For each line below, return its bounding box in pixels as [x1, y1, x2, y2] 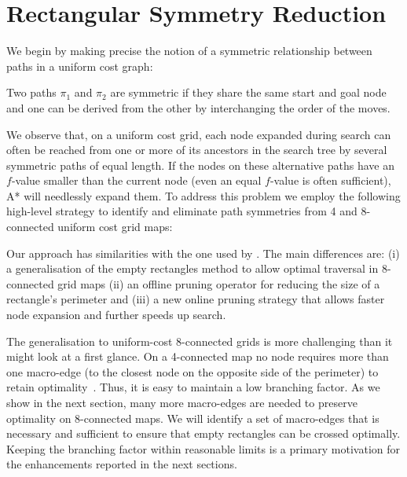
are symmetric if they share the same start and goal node [110, 84, 387, 101]
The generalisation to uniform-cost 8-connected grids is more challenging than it [6, 332, 393, 349]
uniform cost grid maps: [57, 218, 173, 235]
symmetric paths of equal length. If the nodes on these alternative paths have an [6, 156, 394, 173]
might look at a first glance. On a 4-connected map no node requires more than [6, 348, 389, 365]
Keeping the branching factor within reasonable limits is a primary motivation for [6, 440, 401, 457]
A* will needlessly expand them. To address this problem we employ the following [6, 187, 401, 204]
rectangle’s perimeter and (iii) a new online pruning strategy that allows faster [6, 291, 385, 307]
